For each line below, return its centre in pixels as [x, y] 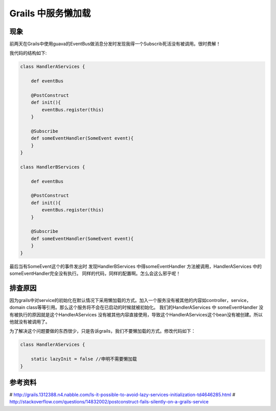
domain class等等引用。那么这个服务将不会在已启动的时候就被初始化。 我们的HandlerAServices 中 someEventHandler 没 [136, 308]
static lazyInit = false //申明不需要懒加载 [84, 359]
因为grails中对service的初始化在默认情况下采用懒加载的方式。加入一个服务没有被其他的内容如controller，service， [130, 300]
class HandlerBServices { [53, 167]
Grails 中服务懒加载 [50, 13]
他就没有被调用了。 [30, 322]
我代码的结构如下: [28, 53]
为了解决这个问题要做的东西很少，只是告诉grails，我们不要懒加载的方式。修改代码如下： [102, 331]
